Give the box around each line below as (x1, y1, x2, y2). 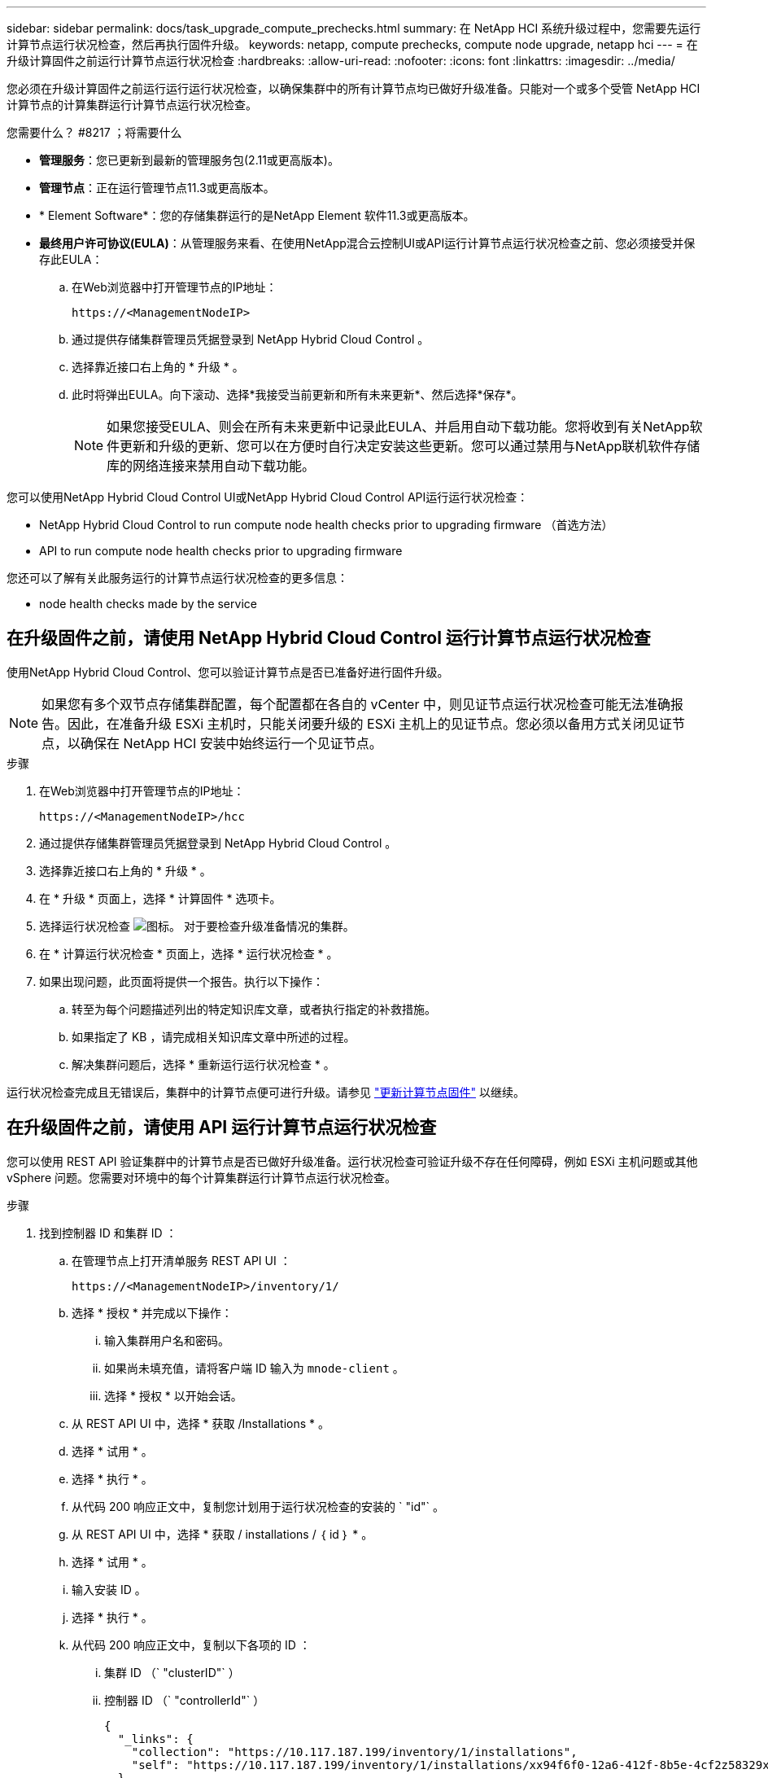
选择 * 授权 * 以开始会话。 (104, 1388, 242, 1403)
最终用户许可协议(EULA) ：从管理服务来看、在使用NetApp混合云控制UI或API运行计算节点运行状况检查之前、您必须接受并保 (39, 236, 696, 250)
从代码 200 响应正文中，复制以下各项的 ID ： (72, 1637, 311, 1652)
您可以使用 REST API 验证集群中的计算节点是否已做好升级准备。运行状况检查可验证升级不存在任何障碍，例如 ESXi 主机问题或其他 (7, 1154, 698, 1168)
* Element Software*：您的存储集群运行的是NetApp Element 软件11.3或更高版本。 (39, 208, 475, 222)
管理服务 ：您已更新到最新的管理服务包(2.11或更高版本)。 (39, 153, 339, 167)
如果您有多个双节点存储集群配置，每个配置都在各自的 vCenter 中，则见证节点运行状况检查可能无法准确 (41, 695, 670, 712)
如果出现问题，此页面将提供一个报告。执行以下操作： (39, 974, 324, 988)
